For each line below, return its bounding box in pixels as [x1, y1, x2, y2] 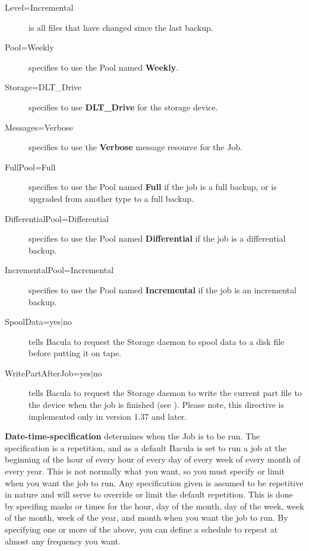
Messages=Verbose [5, 121, 73, 133]
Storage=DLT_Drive [5, 81, 82, 93]
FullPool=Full [5, 160, 56, 173]
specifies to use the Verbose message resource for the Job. [29, 141, 243, 153]
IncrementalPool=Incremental [5, 264, 114, 276]
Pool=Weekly [5, 41, 54, 53]
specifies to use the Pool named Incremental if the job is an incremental [29, 283, 297, 296]
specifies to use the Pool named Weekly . [29, 61, 179, 73]
